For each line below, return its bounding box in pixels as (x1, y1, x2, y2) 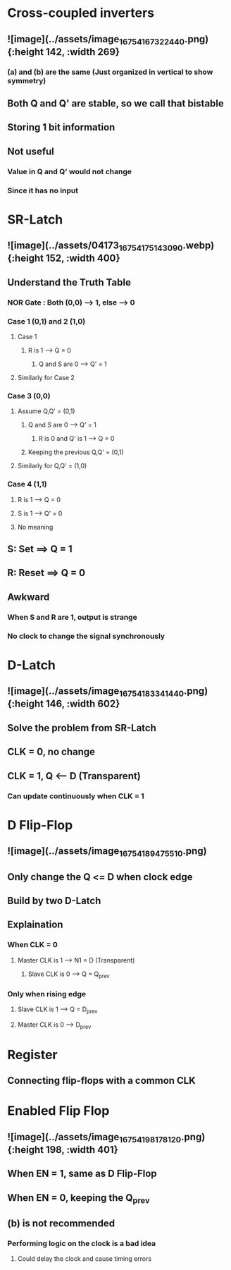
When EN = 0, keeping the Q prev (7, 1192, 150, 1205)
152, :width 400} (45, 252, 121, 264)
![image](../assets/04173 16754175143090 (7, 240, 183, 253)
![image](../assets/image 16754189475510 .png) (7, 845, 207, 859)
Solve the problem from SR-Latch (7, 721, 157, 734)
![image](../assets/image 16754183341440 (7, 685, 185, 699)
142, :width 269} (45, 46, 120, 58)
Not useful (7, 145, 55, 157)
